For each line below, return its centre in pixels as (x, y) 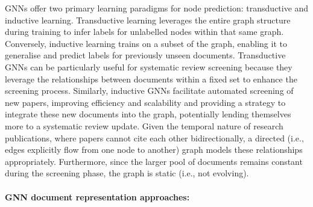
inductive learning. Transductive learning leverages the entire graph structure (148, 20)
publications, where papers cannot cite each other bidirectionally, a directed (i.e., (154, 137)
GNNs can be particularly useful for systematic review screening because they (149, 66)
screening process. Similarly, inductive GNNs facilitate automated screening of (149, 91)
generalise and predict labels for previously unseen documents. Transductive (145, 55)
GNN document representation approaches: (97, 196)
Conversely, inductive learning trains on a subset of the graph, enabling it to (146, 43)
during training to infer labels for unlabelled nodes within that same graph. (144, 32)
